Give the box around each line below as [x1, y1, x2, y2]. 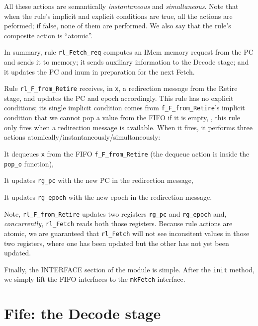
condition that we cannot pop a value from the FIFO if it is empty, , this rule [4, 112, 241, 123]
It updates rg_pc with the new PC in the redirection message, [4, 175, 193, 185]
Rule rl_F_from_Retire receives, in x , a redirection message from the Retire [4, 83, 238, 93]
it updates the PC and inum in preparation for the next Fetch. [4, 66, 195, 77]
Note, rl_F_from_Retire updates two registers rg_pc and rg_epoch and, [4, 208, 227, 219]
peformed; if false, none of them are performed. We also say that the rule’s [4, 20, 231, 31]
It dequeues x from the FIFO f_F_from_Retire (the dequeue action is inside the [4, 148, 250, 159]
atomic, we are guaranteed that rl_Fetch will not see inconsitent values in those [4, 228, 250, 238]
